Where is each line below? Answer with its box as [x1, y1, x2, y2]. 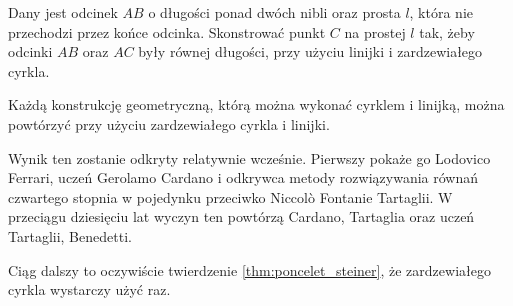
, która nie [409, 2, 473, 22]
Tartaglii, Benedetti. [8, 225, 132, 246]
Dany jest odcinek [8, 2, 118, 22]
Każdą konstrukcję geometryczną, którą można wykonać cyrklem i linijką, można [8, 94, 505, 115]
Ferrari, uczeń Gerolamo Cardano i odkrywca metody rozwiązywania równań [8, 167, 479, 188]
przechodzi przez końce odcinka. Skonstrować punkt [8, 21, 326, 42]
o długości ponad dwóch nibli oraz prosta [148, 2, 401, 22]
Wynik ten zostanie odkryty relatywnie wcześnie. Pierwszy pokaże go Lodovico [8, 147, 491, 168]
